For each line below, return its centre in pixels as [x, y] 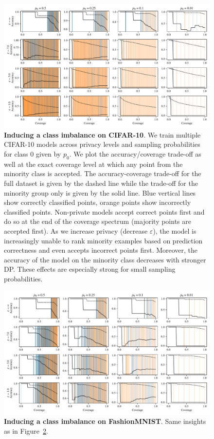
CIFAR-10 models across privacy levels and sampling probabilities [102, 144]
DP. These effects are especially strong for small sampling [90, 269]
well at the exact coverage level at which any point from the [93, 164]
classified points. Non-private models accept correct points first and [104, 211]
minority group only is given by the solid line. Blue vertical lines [100, 192]
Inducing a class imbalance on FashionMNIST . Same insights [105, 421]
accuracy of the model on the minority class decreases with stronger [105, 259]
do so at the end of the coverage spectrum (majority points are [98, 221]
